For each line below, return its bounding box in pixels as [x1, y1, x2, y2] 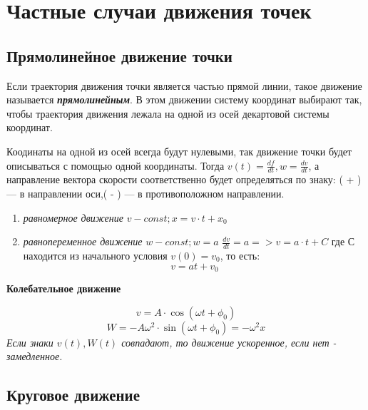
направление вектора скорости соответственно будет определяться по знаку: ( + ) [6, 172, 362, 187]
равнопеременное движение [23, 234, 143, 249]
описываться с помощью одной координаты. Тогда [6, 158, 225, 173]
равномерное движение [23, 210, 123, 225]
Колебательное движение [6, 281, 121, 296]
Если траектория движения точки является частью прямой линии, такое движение [6, 78, 362, 93]
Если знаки [6, 334, 53, 349]
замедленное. [6, 349, 63, 364]
